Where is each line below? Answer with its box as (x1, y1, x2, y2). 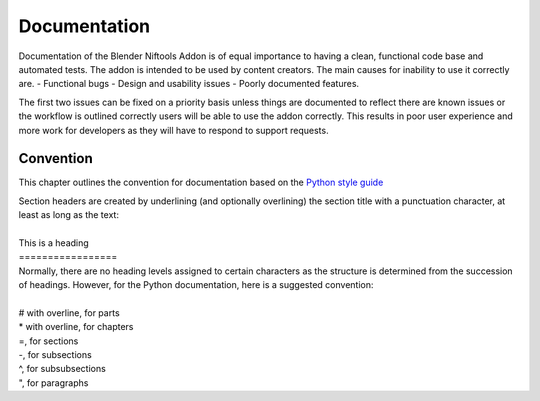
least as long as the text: (18, 209, 120, 221)
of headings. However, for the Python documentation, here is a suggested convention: (18, 279, 374, 291)
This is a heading (18, 236, 89, 249)
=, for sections (18, 335, 79, 347)
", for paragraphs (18, 376, 89, 389)
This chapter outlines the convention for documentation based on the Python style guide (18, 176, 384, 189)
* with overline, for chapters (18, 321, 134, 333)
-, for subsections (18, 349, 92, 361)
